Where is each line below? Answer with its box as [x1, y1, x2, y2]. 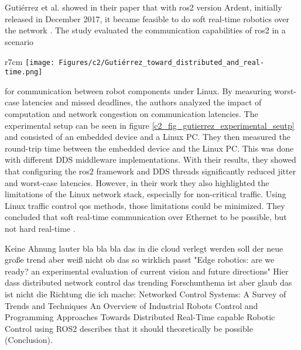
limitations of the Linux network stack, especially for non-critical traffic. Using [5, 188, 286, 200]
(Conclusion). [5, 334, 53, 346]
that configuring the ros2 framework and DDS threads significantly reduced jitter [5, 165, 296, 177]
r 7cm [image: [5, 55, 55, 67]
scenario [5, 35, 34, 47]
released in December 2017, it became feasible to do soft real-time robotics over [5, 12, 289, 25]
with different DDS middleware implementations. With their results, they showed [5, 153, 296, 166]
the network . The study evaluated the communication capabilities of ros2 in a [5, 24, 286, 36]
